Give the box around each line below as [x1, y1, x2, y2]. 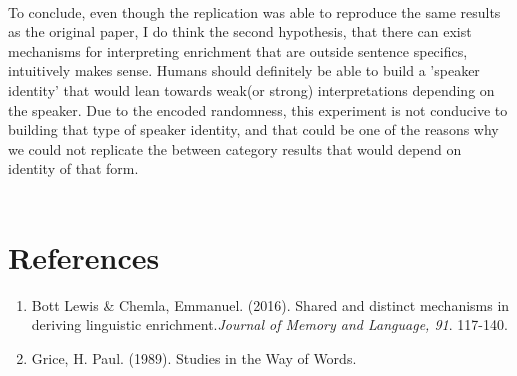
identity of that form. [8, 158, 139, 179]
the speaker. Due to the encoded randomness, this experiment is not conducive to [8, 99, 508, 120]
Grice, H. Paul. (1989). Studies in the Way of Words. [31, 347, 357, 368]
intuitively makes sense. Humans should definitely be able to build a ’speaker [8, 60, 480, 81]
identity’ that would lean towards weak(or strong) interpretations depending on [8, 79, 495, 100]
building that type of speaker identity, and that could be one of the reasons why [8, 119, 499, 140]
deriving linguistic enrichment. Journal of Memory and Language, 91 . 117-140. [31, 314, 508, 335]
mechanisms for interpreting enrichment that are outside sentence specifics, [8, 40, 468, 61]
